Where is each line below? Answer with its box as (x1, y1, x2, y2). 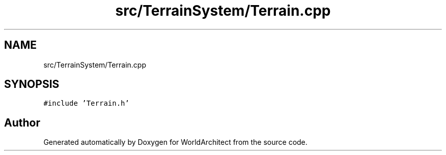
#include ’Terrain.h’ (43, 99, 129, 108)
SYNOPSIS (4, 78, 60, 91)
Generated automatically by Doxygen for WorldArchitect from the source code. (43, 138, 308, 147)
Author (4, 116, 40, 129)
